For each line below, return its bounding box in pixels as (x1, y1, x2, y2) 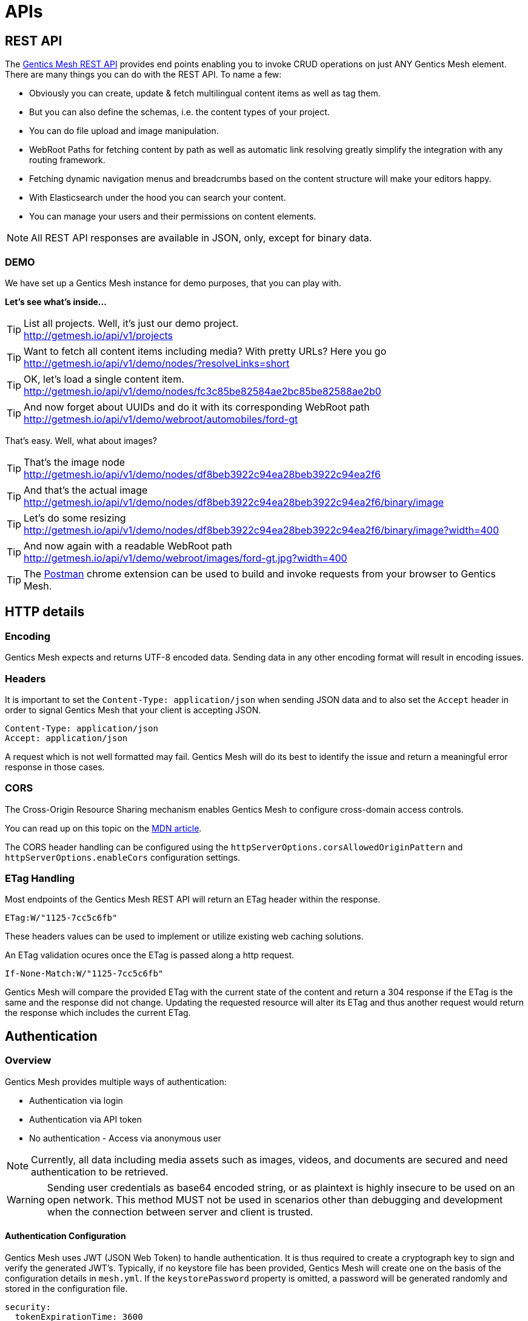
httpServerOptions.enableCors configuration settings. (5, 852, 241, 862)
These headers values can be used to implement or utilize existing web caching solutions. (5, 931, 364, 942)
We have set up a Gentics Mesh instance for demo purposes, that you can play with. (5, 277, 341, 288)
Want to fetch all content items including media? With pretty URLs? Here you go (24, 345, 387, 357)
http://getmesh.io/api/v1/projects (24, 329, 173, 341)
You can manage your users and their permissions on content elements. (29, 211, 316, 222)
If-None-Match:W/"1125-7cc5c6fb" (5, 969, 164, 979)
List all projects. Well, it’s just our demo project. (24, 317, 239, 329)
